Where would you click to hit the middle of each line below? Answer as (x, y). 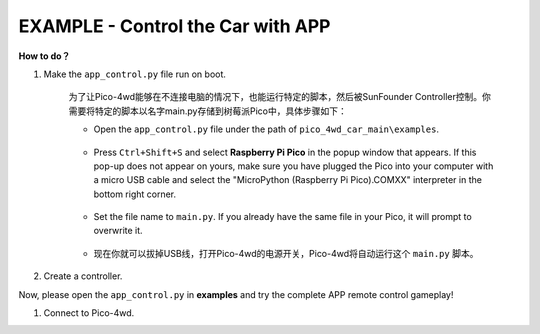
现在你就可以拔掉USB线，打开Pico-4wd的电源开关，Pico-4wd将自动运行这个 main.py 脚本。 (286, 253)
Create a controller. (83, 276)
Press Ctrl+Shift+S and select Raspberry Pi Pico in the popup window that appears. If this (285, 152)
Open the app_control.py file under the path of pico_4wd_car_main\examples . (266, 129)
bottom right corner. (135, 194)
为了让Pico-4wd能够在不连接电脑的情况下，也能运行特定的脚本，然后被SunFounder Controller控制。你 (280, 97)
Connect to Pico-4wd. (89, 313)
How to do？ (44, 56)
